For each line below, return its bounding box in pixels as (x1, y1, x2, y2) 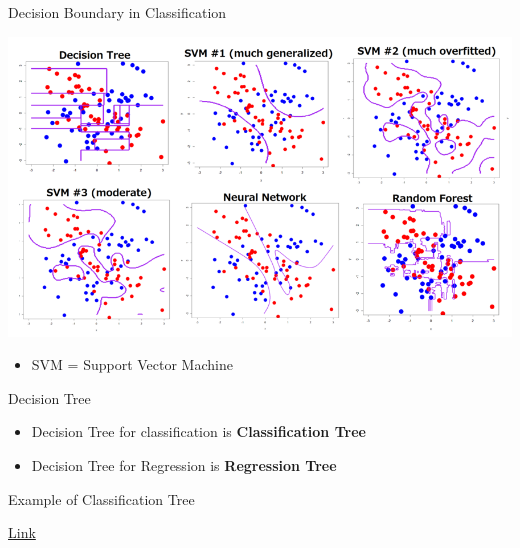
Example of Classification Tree (8, 488, 195, 509)
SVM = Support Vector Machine (31, 354, 233, 375)
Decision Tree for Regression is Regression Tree (31, 455, 337, 476)
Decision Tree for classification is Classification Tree (31, 421, 366, 442)
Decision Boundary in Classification (8, 2, 227, 22)
